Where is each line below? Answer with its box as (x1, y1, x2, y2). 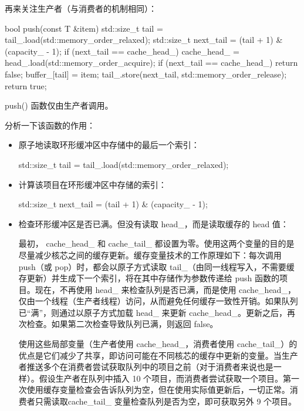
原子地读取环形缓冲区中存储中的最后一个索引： (18, 139, 200, 151)
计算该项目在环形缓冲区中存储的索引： (18, 178, 167, 190)
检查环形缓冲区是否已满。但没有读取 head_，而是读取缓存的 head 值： (18, 217, 289, 230)
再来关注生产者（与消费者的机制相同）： (5, 2, 157, 14)
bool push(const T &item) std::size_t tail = (5, 22, 163, 34)
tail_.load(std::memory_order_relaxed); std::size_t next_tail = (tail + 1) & (5, 33, 283, 46)
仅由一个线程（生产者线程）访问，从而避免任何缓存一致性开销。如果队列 (18, 295, 298, 307)
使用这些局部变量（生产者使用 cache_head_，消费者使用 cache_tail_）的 (18, 338, 298, 350)
